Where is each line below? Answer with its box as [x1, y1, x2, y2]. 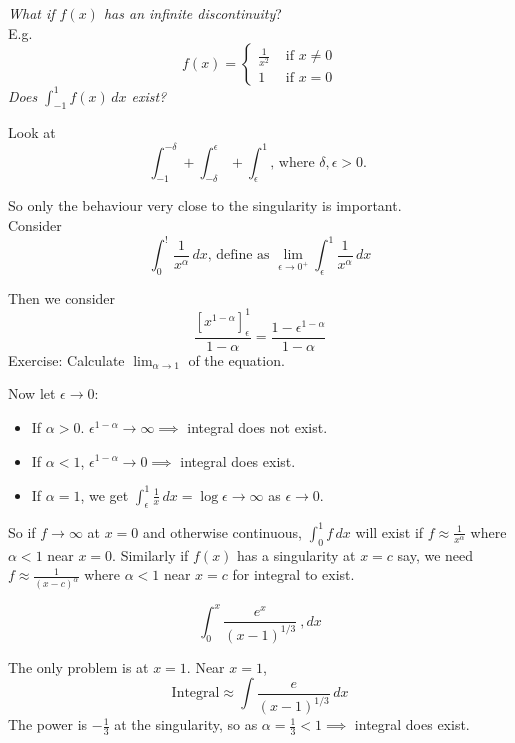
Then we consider [8, 287, 116, 308]
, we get [80, 484, 129, 505]
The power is [8, 714, 88, 735]
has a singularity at [237, 544, 356, 565]
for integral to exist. [232, 564, 355, 585]
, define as [207, 248, 270, 263]
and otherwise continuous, [143, 521, 302, 542]
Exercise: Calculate [8, 349, 125, 370]
